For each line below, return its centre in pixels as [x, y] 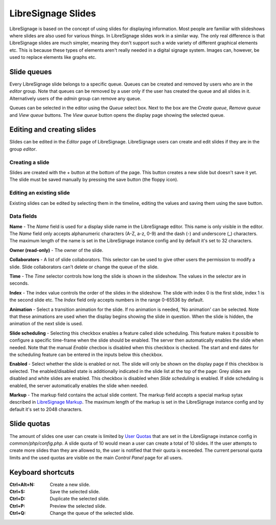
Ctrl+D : [17, 499]
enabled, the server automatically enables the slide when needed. [79, 385]
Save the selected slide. [75, 492]
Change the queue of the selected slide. [92, 513]
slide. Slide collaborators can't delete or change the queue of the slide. [84, 267]
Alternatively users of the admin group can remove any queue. [75, 98]
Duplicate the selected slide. [80, 499]
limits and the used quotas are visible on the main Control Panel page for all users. [96, 457]
